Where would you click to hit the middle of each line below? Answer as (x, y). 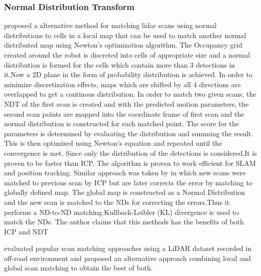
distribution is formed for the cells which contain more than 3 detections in (120, 64)
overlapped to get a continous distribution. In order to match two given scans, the (130, 94)
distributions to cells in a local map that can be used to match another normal (125, 35)
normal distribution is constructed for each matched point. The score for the (121, 123)
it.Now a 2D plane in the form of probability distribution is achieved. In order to (128, 74)
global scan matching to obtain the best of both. (79, 268)
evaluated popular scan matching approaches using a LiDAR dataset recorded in (128, 248)
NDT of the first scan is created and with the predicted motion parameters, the (126, 103)
